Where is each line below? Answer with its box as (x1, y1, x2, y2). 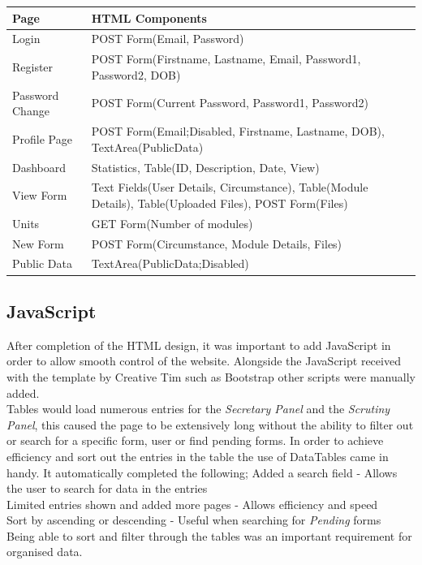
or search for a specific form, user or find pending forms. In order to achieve (6, 432, 384, 449)
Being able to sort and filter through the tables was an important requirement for (6, 527, 412, 544)
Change (12, 102, 50, 119)
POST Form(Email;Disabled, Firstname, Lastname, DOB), (91, 123, 385, 140)
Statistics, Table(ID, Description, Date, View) (91, 158, 320, 175)
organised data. (6, 543, 83, 560)
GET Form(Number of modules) (91, 214, 253, 231)
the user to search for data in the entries (6, 480, 208, 497)
